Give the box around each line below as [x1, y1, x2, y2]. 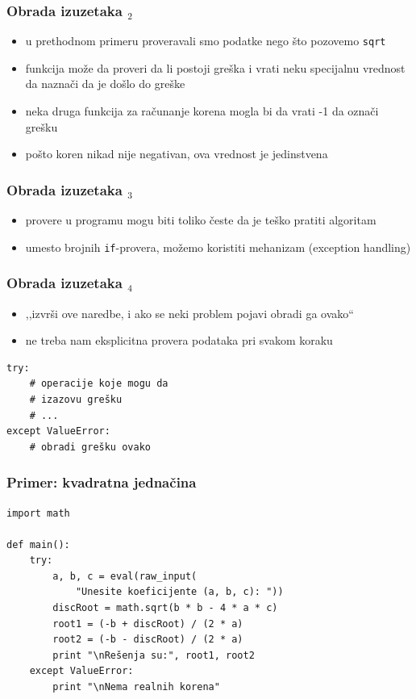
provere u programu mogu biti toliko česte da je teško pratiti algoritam [25, 211, 376, 228]
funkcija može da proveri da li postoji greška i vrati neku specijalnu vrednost [25, 59, 406, 76]
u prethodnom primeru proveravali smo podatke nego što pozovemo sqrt [25, 32, 386, 49]
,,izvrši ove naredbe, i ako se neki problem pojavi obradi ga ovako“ [25, 304, 354, 321]
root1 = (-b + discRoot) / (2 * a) [52, 617, 243, 630]
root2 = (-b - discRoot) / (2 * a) [52, 634, 243, 646]
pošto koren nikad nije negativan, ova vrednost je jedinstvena [25, 145, 328, 162]
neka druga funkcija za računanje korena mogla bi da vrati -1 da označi [25, 103, 379, 119]
